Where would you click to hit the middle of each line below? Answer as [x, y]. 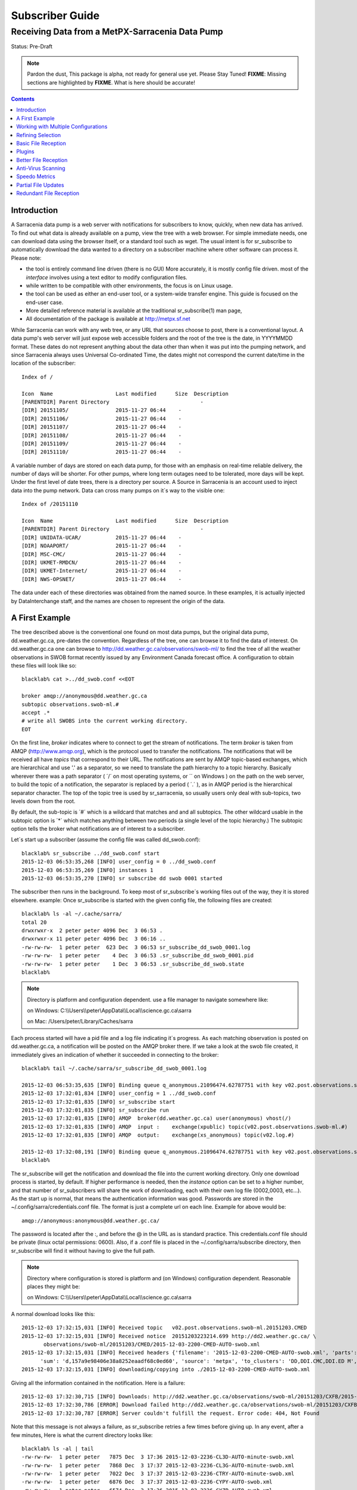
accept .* [36, 713]
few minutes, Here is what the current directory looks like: [82, 1435]
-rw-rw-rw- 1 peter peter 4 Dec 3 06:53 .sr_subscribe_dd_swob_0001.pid [138, 956]
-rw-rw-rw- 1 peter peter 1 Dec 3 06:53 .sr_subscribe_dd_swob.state [133, 964]
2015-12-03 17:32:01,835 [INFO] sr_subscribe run [95, 1110]
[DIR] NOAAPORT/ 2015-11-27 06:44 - [101, 546]
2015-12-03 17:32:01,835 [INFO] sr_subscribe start [98, 1102]
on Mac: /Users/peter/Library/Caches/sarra [80, 1022]
